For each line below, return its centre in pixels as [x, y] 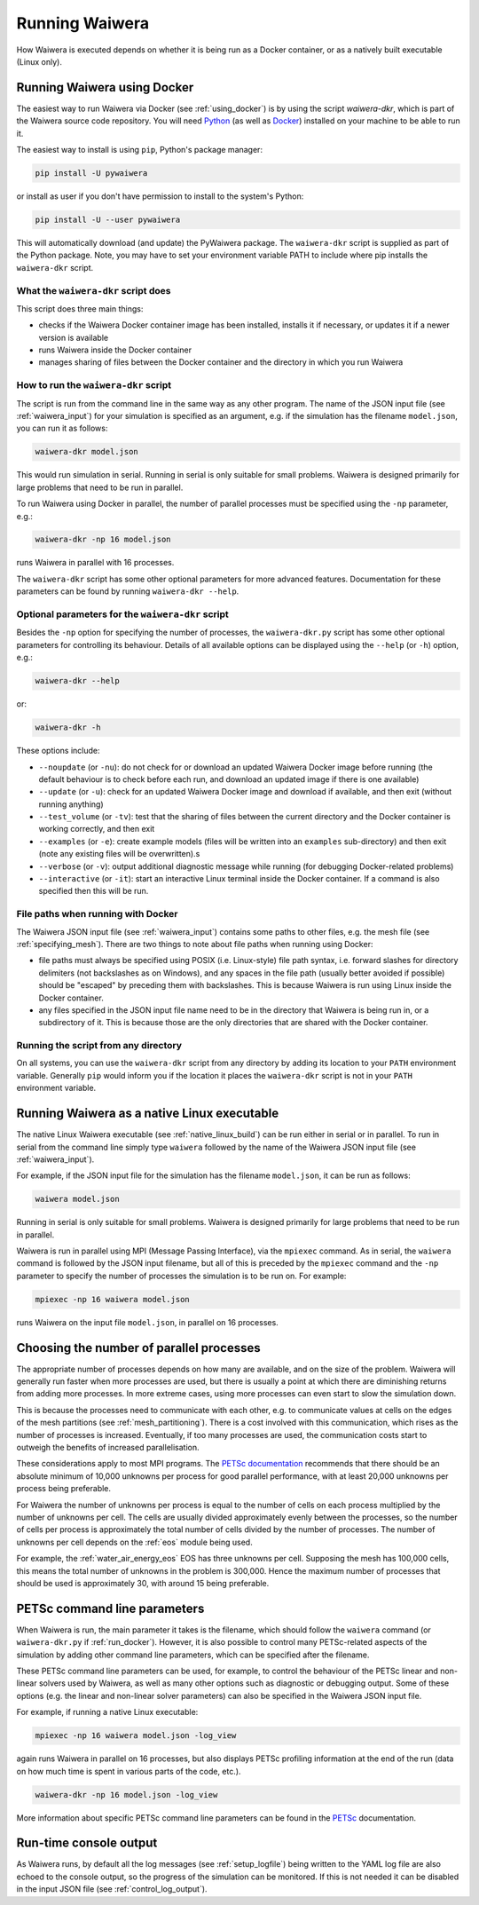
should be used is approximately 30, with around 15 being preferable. [143, 1583]
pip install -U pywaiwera [91, 173]
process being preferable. [63, 1489]
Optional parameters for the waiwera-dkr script [123, 614]
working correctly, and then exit [97, 829]
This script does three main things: [80, 308]
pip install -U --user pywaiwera [108, 219]
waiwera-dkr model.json [87, 452]
